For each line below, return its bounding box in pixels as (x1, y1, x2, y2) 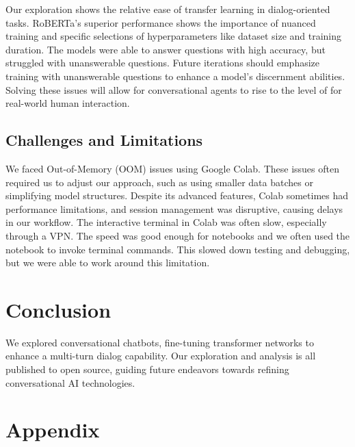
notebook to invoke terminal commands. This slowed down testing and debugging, (5, 242, 350, 256)
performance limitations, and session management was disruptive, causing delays (5, 201, 343, 216)
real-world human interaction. (5, 96, 130, 110)
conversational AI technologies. (5, 375, 135, 389)
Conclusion (5, 295, 111, 323)
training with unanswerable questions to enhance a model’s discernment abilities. (5, 68, 345, 83)
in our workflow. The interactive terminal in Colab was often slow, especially (5, 215, 327, 229)
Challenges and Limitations (5, 129, 203, 151)
